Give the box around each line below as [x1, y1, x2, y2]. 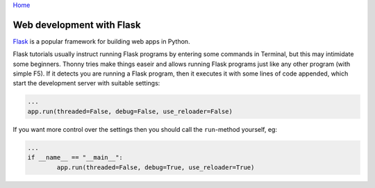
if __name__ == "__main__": [27, 153, 123, 162]
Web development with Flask [12, 19, 142, 31]
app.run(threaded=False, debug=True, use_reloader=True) [56, 163, 255, 171]
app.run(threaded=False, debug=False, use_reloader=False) [27, 108, 233, 115]
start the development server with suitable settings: [12, 79, 160, 87]
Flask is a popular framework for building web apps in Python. [12, 37, 190, 45]
